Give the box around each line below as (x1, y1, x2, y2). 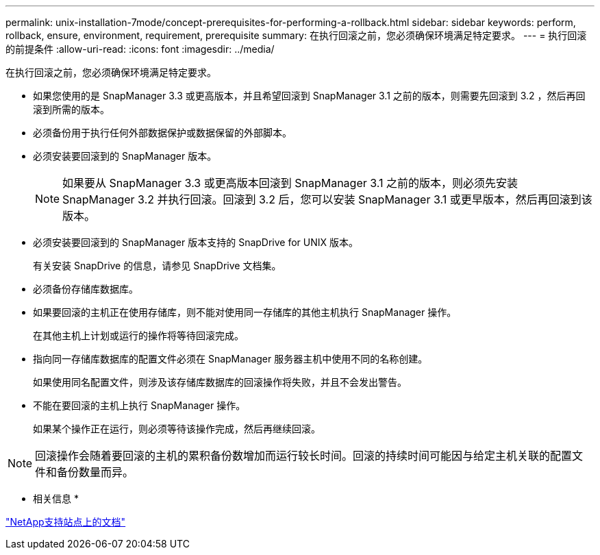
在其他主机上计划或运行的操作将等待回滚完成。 (33, 330, 244, 341)
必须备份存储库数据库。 (33, 283, 138, 295)
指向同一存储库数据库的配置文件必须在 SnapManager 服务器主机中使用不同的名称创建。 (33, 353, 428, 365)
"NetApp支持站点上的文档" (5, 516, 126, 528)
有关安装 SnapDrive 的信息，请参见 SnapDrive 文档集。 (33, 260, 282, 271)
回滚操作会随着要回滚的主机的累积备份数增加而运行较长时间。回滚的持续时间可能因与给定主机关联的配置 (35, 449, 573, 463)
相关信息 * (33, 493, 79, 504)
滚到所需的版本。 (33, 103, 110, 115)
